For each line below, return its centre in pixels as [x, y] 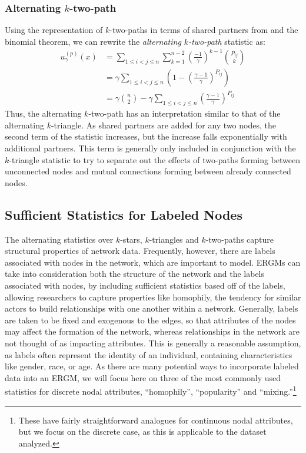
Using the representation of [54, 30]
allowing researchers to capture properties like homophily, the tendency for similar [153, 297]
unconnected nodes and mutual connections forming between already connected [148, 171]
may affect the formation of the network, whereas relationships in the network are [152, 331]
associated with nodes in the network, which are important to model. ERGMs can [153, 262]
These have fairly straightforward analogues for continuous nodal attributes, [156, 420]
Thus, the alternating [43, 113]
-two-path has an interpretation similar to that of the [184, 113]
